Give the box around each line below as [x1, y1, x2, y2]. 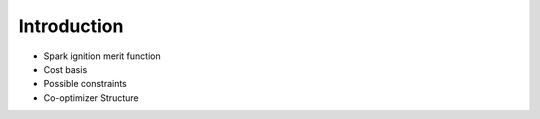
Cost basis [43, 63, 88, 75]
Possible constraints [43, 78, 127, 90]
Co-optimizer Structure [43, 91, 139, 104]
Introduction [18, 15, 124, 37]
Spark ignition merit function [43, 50, 161, 62]
